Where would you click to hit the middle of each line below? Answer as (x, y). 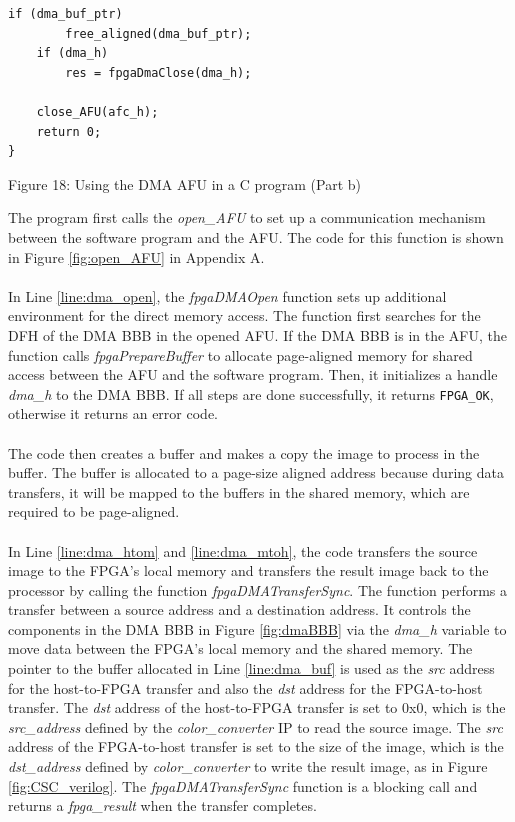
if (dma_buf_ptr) (65, 14)
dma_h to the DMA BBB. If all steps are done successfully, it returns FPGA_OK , (251, 393)
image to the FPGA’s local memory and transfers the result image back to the (248, 570)
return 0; (69, 131)
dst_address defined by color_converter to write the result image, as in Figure (248, 766)
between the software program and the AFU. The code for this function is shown (256, 236)
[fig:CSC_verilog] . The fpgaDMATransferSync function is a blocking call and (243, 785)
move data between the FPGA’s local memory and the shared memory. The (240, 648)
